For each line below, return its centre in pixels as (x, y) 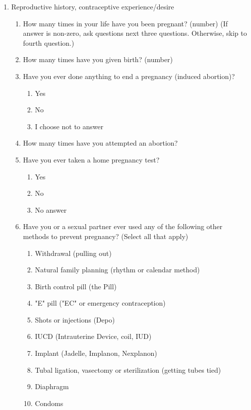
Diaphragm (52, 386)
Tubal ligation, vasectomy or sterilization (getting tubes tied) (128, 369)
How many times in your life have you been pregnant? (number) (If (125, 23)
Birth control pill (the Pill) (76, 286)
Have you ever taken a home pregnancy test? (91, 159)
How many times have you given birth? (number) (98, 59)
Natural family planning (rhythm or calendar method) (117, 270)
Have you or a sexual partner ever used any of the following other (123, 226)
